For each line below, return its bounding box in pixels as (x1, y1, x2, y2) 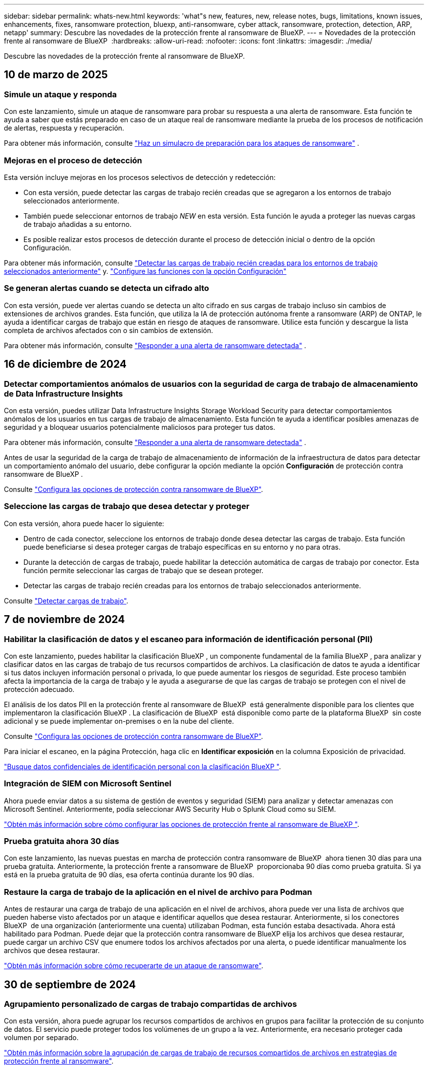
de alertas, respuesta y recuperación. (4, 124, 125, 133)
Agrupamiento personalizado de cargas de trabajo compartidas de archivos (4, 999, 297, 1009)
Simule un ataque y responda (4, 89, 117, 99)
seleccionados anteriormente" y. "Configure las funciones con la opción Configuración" (4, 267, 287, 275)
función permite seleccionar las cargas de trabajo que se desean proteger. (23, 566, 264, 575)
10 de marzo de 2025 (4, 68, 108, 81)
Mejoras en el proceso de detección (4, 155, 142, 165)
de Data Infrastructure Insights (4, 388, 123, 399)
